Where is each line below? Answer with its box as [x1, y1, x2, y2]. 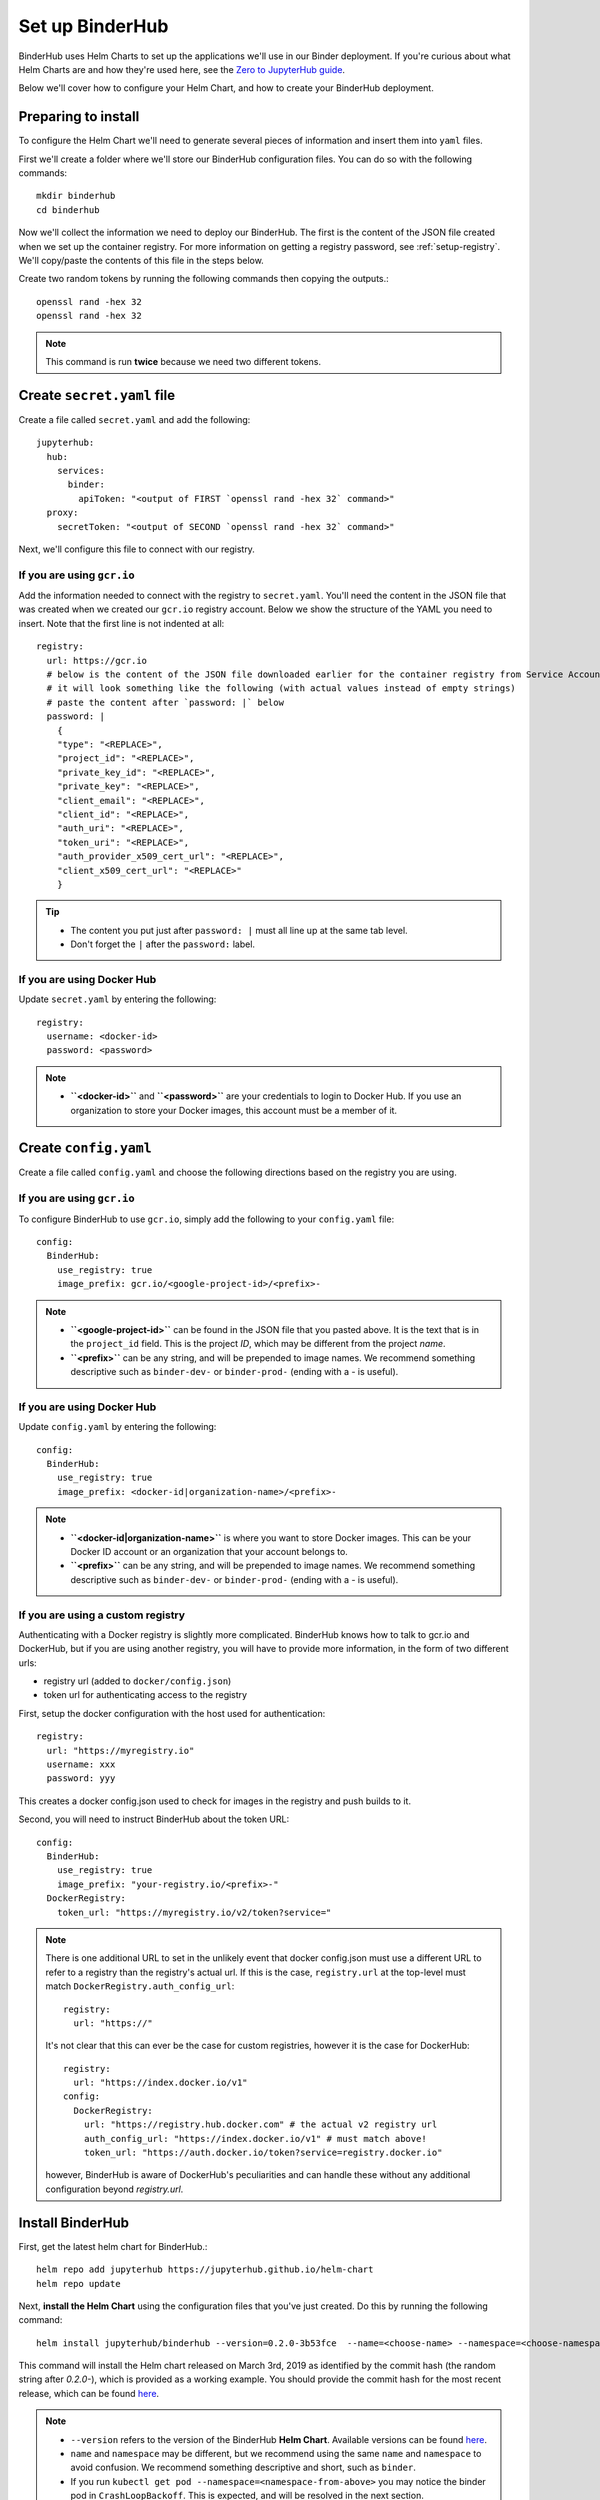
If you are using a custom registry [18, 1608, 185, 1622]
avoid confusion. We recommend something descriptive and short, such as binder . [70, 2461, 417, 2474]
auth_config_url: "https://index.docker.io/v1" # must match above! [83, 2133, 427, 2144]
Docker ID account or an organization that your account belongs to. [70, 1546, 349, 1557]
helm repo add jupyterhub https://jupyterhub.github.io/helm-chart [36, 2264, 374, 2275]
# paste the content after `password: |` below [46, 696, 285, 708]
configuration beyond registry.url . [45, 2183, 184, 2195]
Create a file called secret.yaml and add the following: [18, 413, 251, 425]
